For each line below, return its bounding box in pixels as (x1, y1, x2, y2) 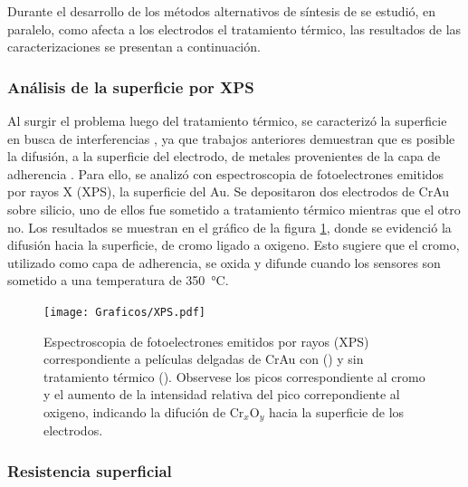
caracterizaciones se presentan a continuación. (7, 37, 261, 56)
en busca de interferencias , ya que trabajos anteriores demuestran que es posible (7, 129, 455, 148)
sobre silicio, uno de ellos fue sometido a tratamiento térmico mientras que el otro (7, 199, 461, 218)
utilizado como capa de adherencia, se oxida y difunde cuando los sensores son (7, 253, 441, 272)
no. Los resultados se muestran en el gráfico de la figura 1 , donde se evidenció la (7, 217, 452, 236)
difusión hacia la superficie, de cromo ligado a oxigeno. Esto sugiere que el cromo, (7, 235, 460, 254)
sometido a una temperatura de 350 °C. (7, 271, 229, 290)
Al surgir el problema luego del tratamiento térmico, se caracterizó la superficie (7, 111, 447, 129)
